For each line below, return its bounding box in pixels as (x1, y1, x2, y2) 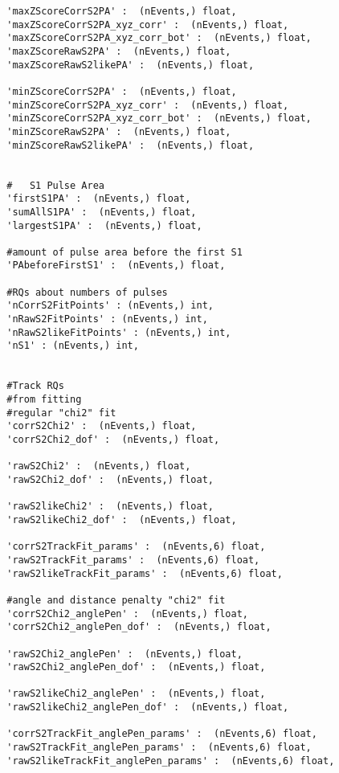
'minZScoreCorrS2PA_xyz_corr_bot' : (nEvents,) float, (6, 112, 312, 125)
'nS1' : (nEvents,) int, (6, 340, 139, 352)
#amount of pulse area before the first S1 (6, 246, 243, 258)
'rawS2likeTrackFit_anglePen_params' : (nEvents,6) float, (6, 755, 335, 767)
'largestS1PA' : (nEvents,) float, (6, 219, 202, 231)
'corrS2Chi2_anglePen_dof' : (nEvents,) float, (6, 621, 272, 633)
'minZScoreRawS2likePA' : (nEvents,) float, (6, 139, 255, 151)
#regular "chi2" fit (6, 407, 116, 419)
